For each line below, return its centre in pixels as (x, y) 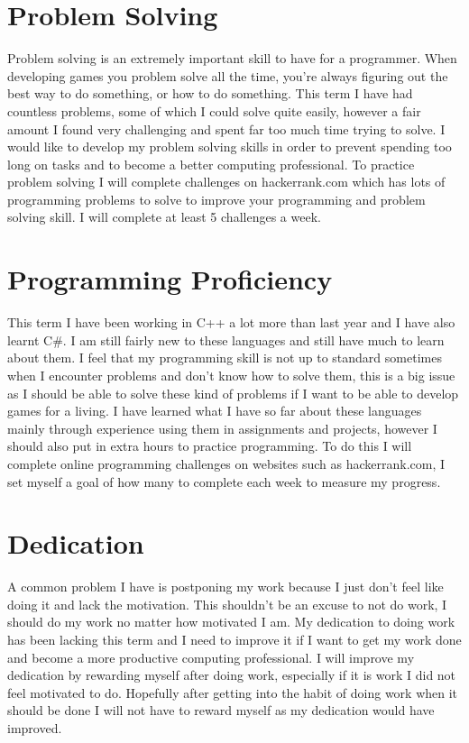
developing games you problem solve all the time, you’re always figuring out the (228, 75)
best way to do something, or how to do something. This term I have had (210, 93)
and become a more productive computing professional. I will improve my (211, 657)
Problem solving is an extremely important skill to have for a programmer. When (232, 58)
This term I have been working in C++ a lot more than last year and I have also (231, 322)
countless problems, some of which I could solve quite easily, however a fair (214, 110)
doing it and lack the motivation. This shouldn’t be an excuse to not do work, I (227, 604)
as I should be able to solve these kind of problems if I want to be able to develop (233, 393)
